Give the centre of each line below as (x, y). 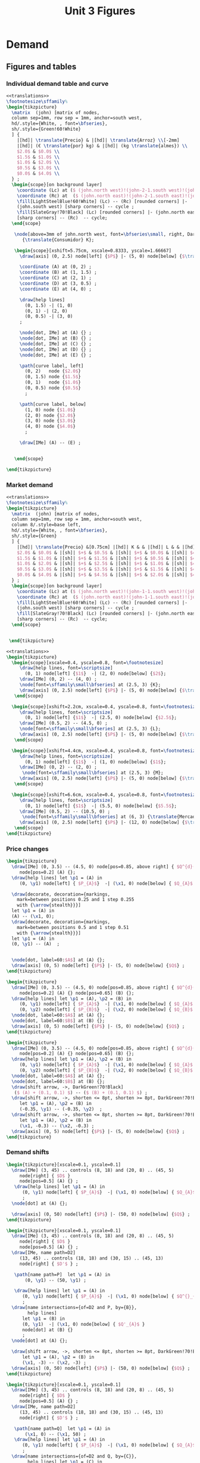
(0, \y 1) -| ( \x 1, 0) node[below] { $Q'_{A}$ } (83, 1324)
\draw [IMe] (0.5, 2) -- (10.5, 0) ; (65, 811)
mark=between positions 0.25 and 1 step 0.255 (76, 900)
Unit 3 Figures (100, 11)
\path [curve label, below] (53, 404)
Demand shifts (28, 1152)
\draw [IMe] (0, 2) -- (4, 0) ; (58, 679)
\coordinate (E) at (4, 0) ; (56, 289)
